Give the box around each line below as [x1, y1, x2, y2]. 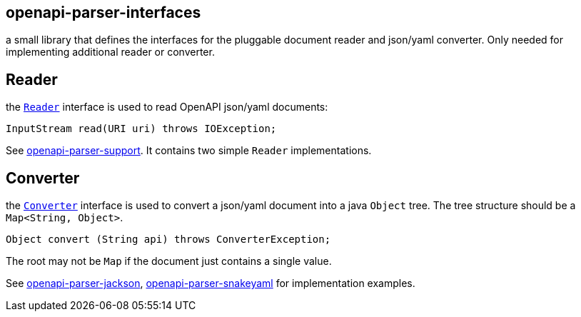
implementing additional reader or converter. [6, 46, 215, 59]
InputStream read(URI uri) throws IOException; [6, 123, 277, 135]
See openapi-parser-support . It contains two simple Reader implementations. [6, 144, 372, 157]
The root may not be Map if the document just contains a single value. [6, 255, 332, 268]
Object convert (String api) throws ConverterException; [6, 233, 331, 246]
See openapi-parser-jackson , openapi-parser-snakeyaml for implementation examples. [6, 277, 415, 290]
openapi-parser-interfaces [6, 4, 201, 21]
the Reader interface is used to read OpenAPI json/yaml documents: [6, 101, 328, 114]
